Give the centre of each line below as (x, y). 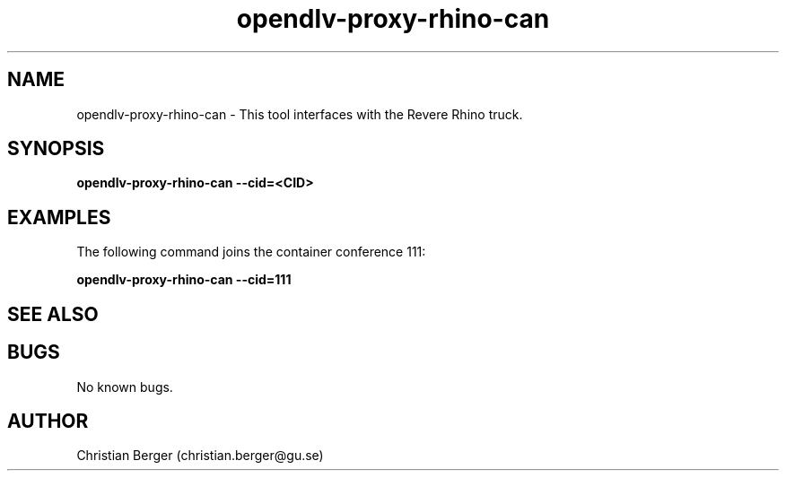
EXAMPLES (59, 217)
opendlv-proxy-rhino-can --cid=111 (184, 280)
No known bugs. (125, 387)
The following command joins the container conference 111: (251, 252)
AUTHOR (48, 421)
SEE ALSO (53, 314)
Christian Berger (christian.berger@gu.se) (200, 456)
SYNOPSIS (56, 149)
